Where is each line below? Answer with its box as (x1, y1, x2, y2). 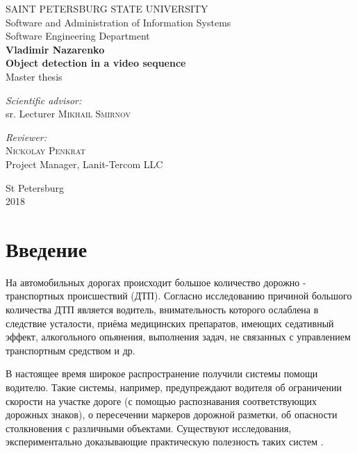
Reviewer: (6, 129, 47, 144)
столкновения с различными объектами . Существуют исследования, (6, 420, 292, 435)
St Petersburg (6, 180, 64, 195)
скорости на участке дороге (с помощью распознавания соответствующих (6, 393, 317, 408)
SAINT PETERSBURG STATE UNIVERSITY (6, 1, 208, 15)
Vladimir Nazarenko (6, 42, 105, 56)
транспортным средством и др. (6, 343, 135, 357)
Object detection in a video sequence (6, 56, 186, 70)
